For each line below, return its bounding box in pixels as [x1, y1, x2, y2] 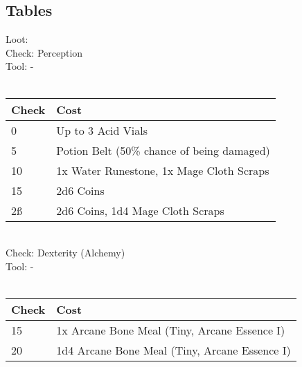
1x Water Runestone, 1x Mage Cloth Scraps [56, 162, 269, 178]
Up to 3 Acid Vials [56, 122, 148, 138]
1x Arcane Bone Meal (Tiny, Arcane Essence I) [56, 321, 285, 338]
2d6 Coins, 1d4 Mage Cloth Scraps [56, 202, 224, 218]
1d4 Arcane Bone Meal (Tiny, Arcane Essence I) [56, 341, 291, 358]
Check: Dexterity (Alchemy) [6, 245, 125, 260]
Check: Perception [6, 45, 83, 59]
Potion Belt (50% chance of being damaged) [56, 142, 270, 158]
